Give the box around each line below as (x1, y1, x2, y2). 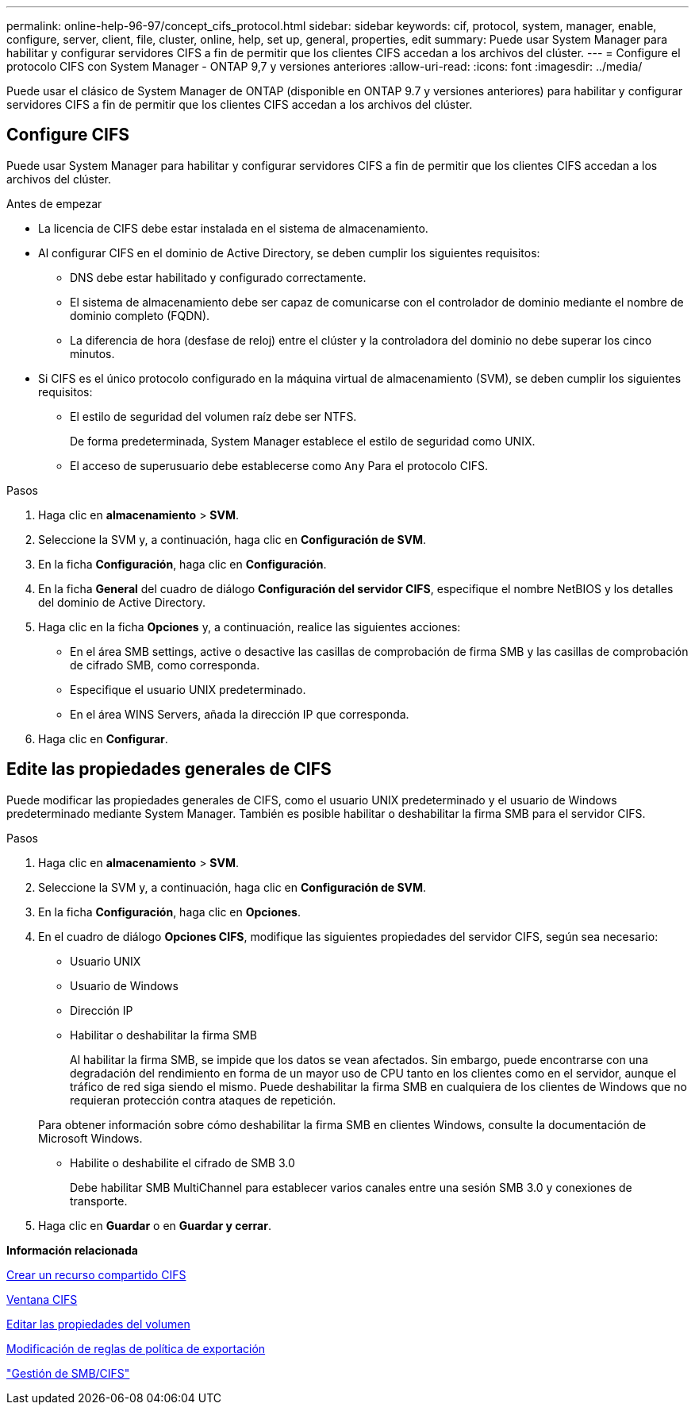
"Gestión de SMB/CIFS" (6, 1366, 130, 1380)
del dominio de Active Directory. (38, 595, 205, 609)
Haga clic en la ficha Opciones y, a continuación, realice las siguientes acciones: (38, 619, 461, 634)
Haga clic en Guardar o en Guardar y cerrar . (38, 1218, 271, 1232)
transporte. (70, 1193, 128, 1208)
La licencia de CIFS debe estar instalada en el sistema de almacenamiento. (38, 221, 428, 235)
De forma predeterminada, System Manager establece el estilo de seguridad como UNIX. (70, 434, 536, 448)
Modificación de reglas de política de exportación (6, 1341, 266, 1355)
